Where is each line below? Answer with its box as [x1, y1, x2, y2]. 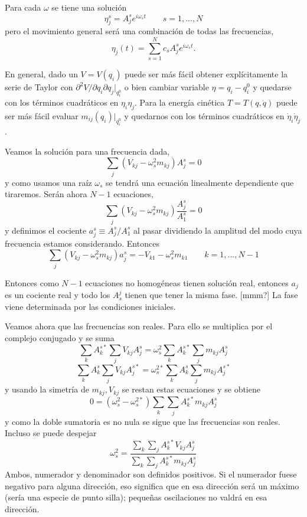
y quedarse [253, 81, 292, 93]
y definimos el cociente [5, 224, 87, 236]
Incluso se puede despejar [5, 427, 97, 439]
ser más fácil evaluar [5, 109, 79, 122]
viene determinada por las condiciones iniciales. [5, 300, 176, 312]
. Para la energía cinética [135, 96, 225, 109]
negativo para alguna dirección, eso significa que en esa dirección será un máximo [5, 479, 299, 492]
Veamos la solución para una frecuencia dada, [5, 145, 170, 157]
